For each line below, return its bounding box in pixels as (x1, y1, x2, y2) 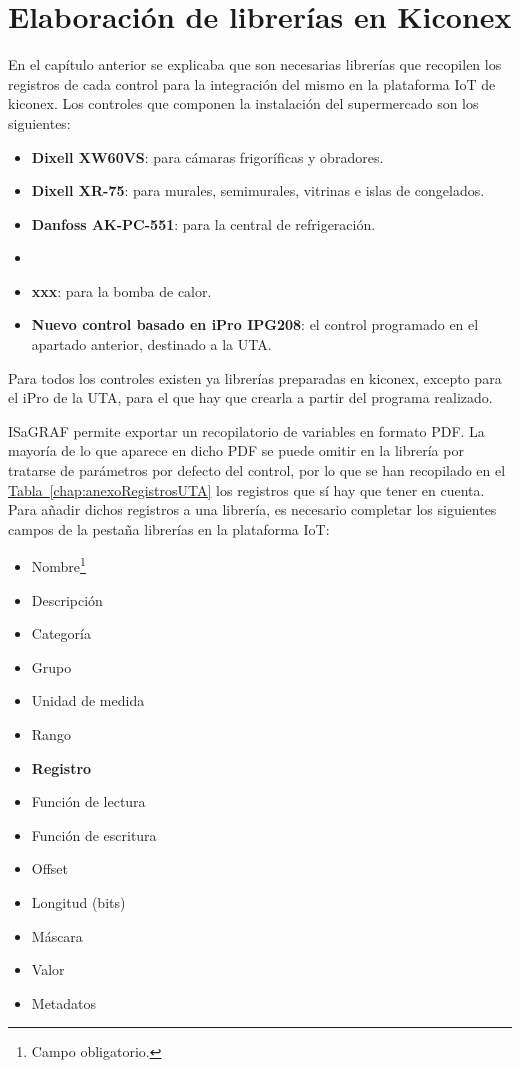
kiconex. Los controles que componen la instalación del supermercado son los (8, 93, 479, 114)
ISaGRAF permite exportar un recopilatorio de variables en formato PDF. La (8, 420, 485, 441)
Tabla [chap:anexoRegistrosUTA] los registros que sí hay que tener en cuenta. (8, 479, 485, 500)
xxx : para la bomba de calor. (31, 280, 212, 301)
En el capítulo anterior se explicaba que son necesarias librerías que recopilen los (8, 54, 502, 75)
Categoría (31, 623, 91, 644)
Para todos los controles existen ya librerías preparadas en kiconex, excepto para (8, 367, 502, 388)
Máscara (31, 925, 83, 946)
